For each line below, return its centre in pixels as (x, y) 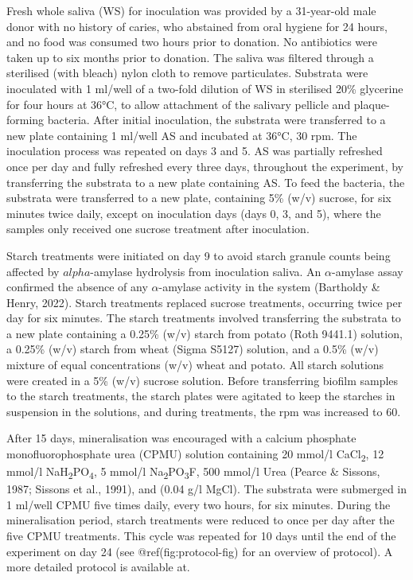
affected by (33, 271)
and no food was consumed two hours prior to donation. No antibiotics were (192, 42)
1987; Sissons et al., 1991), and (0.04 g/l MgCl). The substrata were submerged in (207, 489)
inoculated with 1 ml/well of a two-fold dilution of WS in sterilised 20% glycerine (205, 88)
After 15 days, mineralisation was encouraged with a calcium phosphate (181, 438)
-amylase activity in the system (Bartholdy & (269, 287)
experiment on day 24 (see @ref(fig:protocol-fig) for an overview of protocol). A (200, 551)
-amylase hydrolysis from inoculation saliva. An (206, 271)
